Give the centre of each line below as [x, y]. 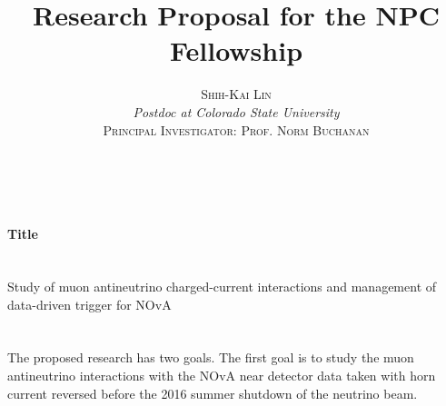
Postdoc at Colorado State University [236, 111]
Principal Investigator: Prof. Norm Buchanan [236, 129]
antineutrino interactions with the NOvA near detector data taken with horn [222, 376]
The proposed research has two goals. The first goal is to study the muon [211, 357]
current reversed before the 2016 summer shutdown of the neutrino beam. [213, 393]
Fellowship [236, 50]
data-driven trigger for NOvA [89, 304]
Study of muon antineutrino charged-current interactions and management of [222, 287]
